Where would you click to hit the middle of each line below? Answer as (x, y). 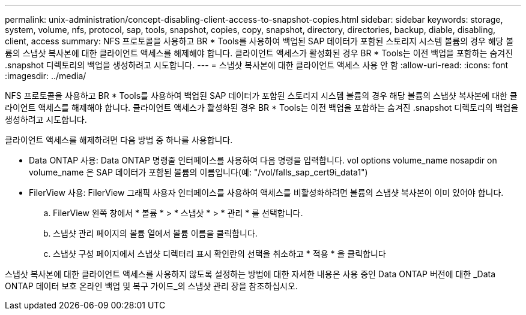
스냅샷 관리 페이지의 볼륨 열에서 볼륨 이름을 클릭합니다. (155, 233)
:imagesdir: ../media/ (46, 76)
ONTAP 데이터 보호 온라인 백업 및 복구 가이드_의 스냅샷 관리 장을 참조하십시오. (151, 286)
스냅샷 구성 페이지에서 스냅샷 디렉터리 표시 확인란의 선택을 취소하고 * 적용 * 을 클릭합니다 (219, 254)
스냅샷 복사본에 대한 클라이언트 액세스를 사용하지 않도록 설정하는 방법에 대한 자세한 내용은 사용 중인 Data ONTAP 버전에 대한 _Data (250, 274)
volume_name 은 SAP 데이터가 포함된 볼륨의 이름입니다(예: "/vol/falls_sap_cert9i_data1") (198, 172)
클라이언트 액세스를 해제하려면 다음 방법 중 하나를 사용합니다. (119, 140)
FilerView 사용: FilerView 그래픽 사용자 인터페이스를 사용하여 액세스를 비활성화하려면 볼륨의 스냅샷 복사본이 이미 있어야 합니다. (266, 193)
